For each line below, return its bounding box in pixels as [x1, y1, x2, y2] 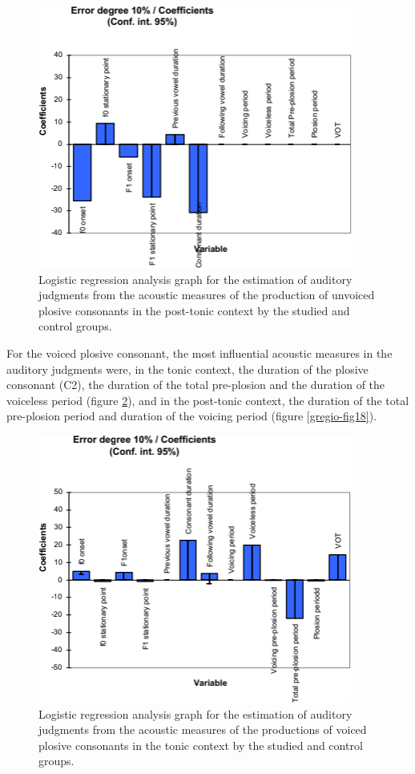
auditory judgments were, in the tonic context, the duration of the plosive [6, 360, 369, 377]
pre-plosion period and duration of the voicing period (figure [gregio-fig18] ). [6, 407, 377, 424]
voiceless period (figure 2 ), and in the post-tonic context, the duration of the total [6, 391, 409, 408]
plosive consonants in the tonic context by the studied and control [38, 736, 363, 753]
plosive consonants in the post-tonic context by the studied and [38, 302, 350, 318]
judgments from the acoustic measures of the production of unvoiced [38, 286, 375, 303]
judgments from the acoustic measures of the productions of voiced [38, 721, 367, 738]
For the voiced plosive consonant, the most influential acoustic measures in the [6, 344, 393, 361]
